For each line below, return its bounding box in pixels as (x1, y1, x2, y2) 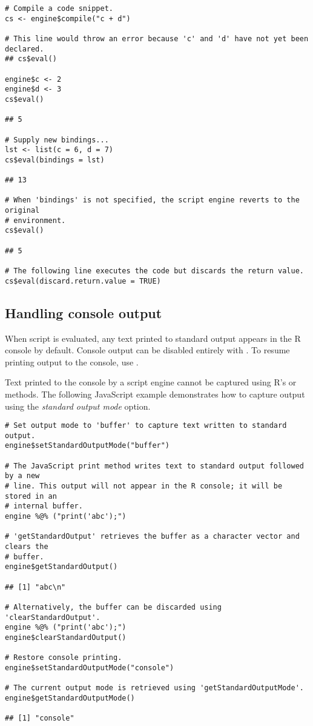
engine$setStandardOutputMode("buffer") (5, 441, 170, 450)
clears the (5, 542, 48, 551)
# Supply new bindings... (5, 135, 109, 144)
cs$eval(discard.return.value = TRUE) (5, 276, 161, 285)
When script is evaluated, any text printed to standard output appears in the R (5, 331, 301, 344)
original (5, 206, 40, 215)
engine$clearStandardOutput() (5, 633, 127, 642)
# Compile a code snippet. (5, 4, 113, 13)
